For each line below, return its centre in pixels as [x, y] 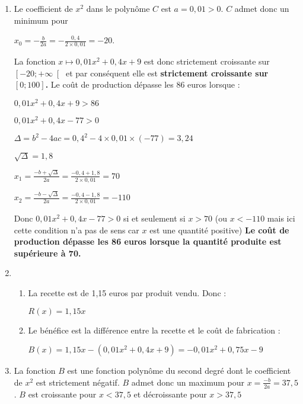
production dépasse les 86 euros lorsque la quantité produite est [148, 241]
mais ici [281, 218]
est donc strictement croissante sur [207, 61]
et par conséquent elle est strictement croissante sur [167, 73]
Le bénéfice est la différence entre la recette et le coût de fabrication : [154, 330]
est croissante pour [62, 394]
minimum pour [41, 20]
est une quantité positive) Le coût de [219, 230]
